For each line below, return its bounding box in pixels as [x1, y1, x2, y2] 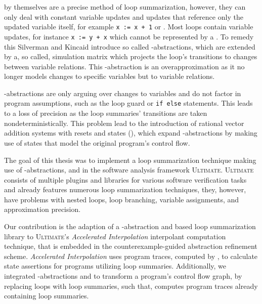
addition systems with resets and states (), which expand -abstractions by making [4, 127, 257, 138]
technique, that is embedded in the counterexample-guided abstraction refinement [4, 241, 257, 251]
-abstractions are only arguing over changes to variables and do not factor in [4, 88, 241, 98]
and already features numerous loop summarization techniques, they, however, [4, 184, 246, 195]
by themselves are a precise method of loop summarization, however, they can [4, 2, 246, 12]
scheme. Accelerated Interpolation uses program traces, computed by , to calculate [4, 250, 258, 261]
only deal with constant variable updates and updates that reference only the [4, 11, 243, 22]
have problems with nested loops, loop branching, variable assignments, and [4, 194, 239, 204]
